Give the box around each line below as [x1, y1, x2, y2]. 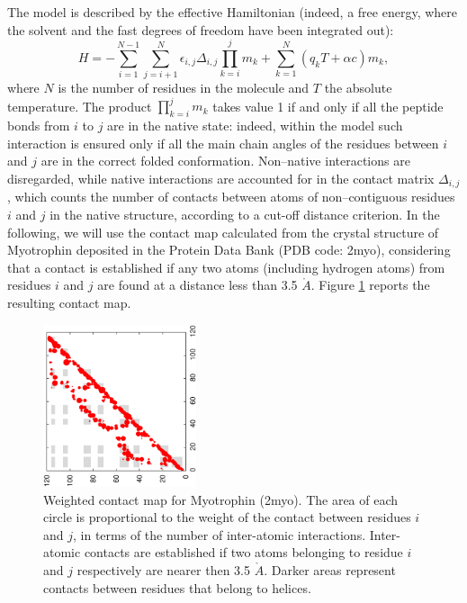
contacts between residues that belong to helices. [43, 578, 311, 597]
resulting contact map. [7, 293, 131, 311]
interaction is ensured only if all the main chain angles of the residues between [7, 133, 439, 152]
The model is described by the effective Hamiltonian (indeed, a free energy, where [7, 3, 457, 21]
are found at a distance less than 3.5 [97, 275, 298, 294]
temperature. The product [7, 96, 152, 115]
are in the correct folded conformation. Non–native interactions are [40, 151, 410, 170]
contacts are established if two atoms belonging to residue [84, 543, 403, 562]
